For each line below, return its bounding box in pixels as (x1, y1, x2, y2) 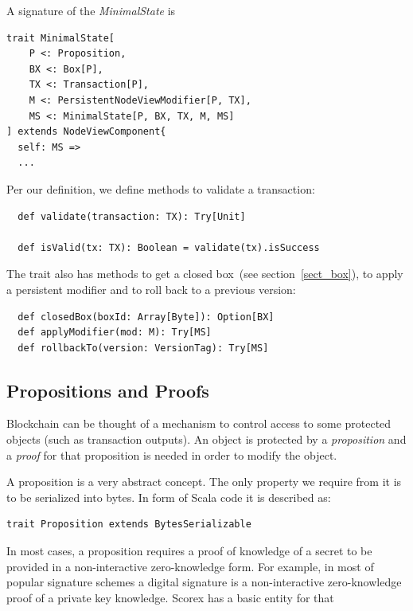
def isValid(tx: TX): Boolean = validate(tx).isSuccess (18, 241, 320, 253)
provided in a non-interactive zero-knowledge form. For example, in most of (6, 558, 374, 574)
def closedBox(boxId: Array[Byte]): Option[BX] (18, 311, 275, 323)
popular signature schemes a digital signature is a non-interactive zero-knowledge (6, 574, 402, 590)
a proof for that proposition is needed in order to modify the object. (6, 446, 337, 463)
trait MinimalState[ (6, 32, 115, 44)
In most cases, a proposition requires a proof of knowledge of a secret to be (6, 542, 372, 559)
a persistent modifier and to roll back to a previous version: (6, 280, 296, 297)
